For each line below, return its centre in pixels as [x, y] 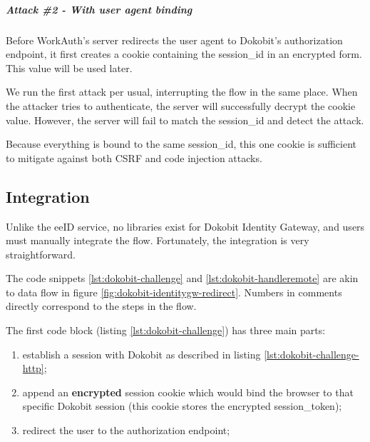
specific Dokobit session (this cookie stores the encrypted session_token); [182, 406]
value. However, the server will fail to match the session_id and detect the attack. [185, 120]
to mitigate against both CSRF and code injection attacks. [134, 157]
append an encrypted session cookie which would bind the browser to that [188, 392]
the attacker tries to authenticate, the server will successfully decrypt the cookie [181, 105]
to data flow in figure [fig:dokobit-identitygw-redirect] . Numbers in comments [174, 292]
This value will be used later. [69, 67]
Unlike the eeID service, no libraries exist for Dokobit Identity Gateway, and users [185, 226]
